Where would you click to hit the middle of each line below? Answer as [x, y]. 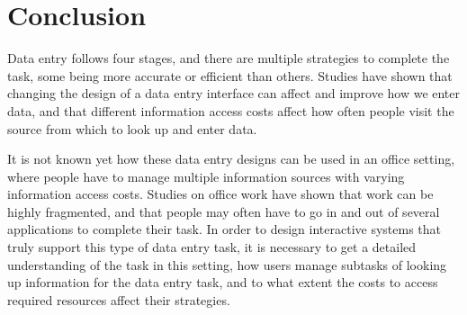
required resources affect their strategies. [119, 299]
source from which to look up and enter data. [132, 128]
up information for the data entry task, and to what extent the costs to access [223, 282]
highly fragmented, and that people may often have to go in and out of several [224, 211]
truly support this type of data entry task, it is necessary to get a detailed [212, 247]
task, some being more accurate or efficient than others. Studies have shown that [230, 75]
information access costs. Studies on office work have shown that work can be [220, 194]
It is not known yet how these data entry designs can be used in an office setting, [231, 159]
